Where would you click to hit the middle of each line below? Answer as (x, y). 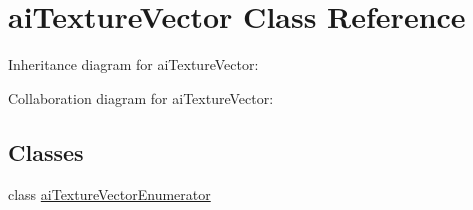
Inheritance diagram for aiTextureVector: (133, 64)
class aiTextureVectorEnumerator (109, 193)
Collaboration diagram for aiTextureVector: (141, 97)
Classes (46, 151)
